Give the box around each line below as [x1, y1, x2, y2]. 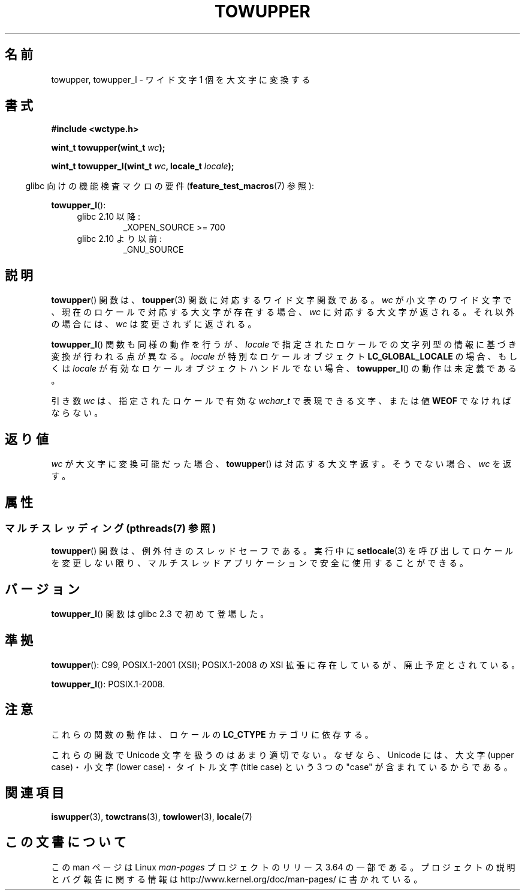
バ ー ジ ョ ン [5, 581, 80, 597]
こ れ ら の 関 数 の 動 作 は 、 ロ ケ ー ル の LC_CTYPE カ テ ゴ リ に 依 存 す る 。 [51, 729, 373, 740]
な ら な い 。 [51, 408, 103, 418]
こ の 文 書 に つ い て [5, 834, 126, 850]
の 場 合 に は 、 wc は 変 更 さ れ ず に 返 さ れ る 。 [51, 319, 257, 330]
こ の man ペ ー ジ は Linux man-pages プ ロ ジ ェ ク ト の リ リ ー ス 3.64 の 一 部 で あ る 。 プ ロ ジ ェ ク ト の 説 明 [51, 861, 515, 872]
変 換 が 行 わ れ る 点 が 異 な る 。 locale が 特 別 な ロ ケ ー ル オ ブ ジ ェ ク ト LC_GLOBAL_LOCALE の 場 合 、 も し [51, 351, 518, 362]
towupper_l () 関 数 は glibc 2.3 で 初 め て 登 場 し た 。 [51, 609, 269, 619]
